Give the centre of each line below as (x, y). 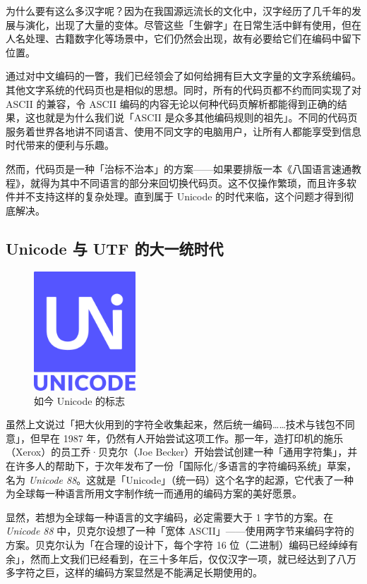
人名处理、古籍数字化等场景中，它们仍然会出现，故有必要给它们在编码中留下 (183, 38)
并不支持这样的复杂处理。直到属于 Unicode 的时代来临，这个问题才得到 (180, 196)
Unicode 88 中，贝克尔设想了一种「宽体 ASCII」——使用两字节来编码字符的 (180, 531)
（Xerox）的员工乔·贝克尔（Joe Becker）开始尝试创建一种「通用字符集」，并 (182, 452)
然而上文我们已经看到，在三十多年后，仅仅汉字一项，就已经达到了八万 (193, 558)
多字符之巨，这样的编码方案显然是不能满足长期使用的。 (134, 572)
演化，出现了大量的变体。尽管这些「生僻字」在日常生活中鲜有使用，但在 (193, 24)
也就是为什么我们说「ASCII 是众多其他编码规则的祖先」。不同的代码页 (196, 117)
